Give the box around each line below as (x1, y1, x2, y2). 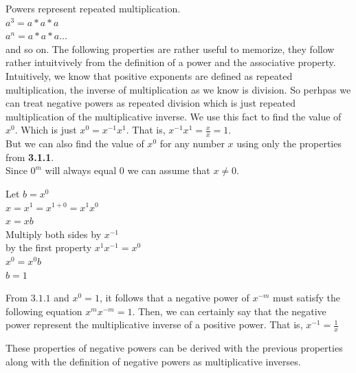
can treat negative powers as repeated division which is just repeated (5, 96, 296, 110)
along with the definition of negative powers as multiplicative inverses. (5, 354, 301, 368)
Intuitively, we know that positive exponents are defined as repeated (5, 68, 293, 83)
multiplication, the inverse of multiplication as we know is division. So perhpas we (5, 82, 351, 96)
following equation (5, 303, 82, 318)
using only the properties (236, 136, 342, 151)
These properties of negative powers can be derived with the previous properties (5, 341, 343, 355)
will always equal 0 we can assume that (45, 163, 210, 178)
